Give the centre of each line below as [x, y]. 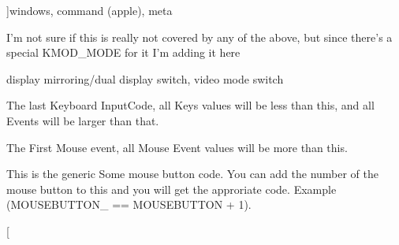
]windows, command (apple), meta [89, 10]
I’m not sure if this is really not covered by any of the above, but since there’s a [199, 37]
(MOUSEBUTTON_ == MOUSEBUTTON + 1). [129, 204]
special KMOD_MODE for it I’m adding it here [123, 52]
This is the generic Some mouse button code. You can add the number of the [193, 174]
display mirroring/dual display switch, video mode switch [145, 78]
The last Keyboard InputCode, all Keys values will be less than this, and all [190, 105]
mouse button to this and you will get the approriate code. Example [172, 189]
